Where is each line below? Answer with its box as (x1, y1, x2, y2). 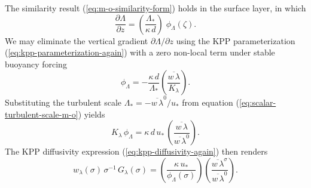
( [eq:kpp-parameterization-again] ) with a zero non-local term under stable (5, 46, 275, 58)
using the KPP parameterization (176, 34, 295, 47)
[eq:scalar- (239, 96, 276, 109)
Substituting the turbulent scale (5, 96, 122, 109)
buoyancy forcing (5, 57, 67, 70)
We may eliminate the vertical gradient (5, 34, 148, 47)
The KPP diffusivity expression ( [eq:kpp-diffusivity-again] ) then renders (5, 145, 268, 158)
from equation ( (182, 96, 240, 109)
